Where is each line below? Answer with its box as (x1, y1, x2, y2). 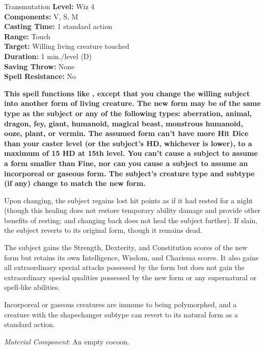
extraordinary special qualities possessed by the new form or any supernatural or (4, 272, 257, 282)
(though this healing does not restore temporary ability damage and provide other (4, 205, 261, 216)
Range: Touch (4, 31, 50, 41)
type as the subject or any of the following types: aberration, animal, (4, 107, 252, 118)
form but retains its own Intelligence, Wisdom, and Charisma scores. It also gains (4, 252, 259, 262)
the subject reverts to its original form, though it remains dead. (4, 225, 203, 235)
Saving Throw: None (4, 61, 75, 71)
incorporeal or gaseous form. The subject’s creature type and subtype (4, 168, 255, 178)
